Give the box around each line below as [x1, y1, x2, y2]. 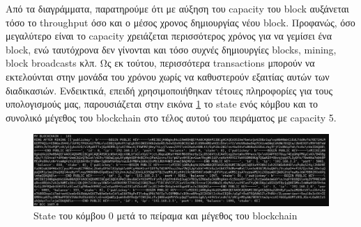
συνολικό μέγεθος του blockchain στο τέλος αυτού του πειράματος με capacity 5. [6, 110, 337, 124]
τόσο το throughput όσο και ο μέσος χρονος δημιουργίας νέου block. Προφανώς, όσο [6, 15, 355, 29]
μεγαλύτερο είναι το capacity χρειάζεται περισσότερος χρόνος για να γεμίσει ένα [6, 28, 332, 43]
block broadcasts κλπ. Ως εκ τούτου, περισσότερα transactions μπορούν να [6, 56, 315, 70]
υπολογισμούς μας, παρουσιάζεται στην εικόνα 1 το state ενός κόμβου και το [6, 96, 318, 111]
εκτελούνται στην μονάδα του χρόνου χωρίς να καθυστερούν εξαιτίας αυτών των [6, 69, 330, 83]
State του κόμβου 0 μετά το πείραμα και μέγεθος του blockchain [33, 208, 298, 223]
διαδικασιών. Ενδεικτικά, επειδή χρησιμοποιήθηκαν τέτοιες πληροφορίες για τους [6, 83, 333, 97]
